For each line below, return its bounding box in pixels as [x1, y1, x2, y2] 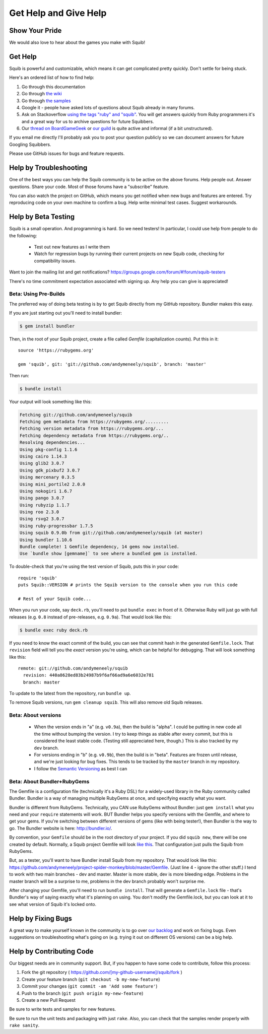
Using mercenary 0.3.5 [19, 475, 75, 480]
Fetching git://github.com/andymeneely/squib [19, 412, 133, 417]
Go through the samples [21, 97, 71, 104]
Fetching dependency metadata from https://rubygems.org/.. [19, 432, 169, 438]
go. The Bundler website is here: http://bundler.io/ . [9, 825, 113, 831]
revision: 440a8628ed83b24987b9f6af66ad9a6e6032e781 [23, 673, 154, 678]
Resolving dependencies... [19, 440, 85, 445]
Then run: [9, 372, 29, 378]
